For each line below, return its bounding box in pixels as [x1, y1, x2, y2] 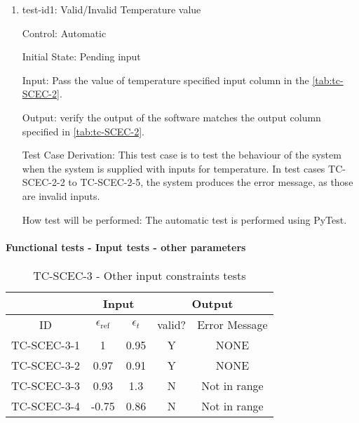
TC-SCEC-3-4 [11, 397, 80, 414]
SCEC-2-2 [22, 175, 65, 189]
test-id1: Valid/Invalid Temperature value [22, 2, 201, 16]
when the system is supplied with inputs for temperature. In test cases [22, 161, 325, 175]
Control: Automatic [22, 25, 107, 40]
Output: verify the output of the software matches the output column [22, 109, 321, 124]
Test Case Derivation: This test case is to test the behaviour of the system [22, 147, 341, 162]
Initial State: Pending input [22, 49, 141, 64]
